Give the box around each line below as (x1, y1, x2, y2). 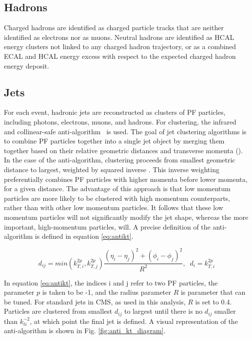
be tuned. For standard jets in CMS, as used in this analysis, (4, 296, 186, 306)
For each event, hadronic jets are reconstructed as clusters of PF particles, (4, 107, 226, 117)
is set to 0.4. (195, 296, 232, 306)
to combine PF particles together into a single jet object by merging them (4, 136, 225, 146)
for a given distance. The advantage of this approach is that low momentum (4, 183, 231, 194)
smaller (214, 306, 236, 316)
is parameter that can (180, 287, 246, 297)
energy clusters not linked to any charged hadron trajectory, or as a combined (4, 41, 236, 52)
